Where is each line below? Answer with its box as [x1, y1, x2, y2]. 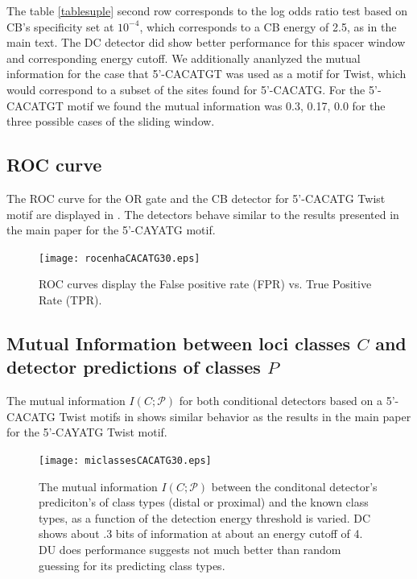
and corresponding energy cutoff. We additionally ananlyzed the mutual [6, 49, 361, 66]
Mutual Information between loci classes [6, 330, 351, 355]
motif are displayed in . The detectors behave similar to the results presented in [6, 205, 399, 222]
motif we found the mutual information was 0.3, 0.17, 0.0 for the [67, 97, 386, 114]
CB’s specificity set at [6, 18, 114, 35]
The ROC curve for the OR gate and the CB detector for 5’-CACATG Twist [6, 189, 386, 206]
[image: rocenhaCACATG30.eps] [39, 252, 200, 264]
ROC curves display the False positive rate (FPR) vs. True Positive [39, 275, 372, 292]
